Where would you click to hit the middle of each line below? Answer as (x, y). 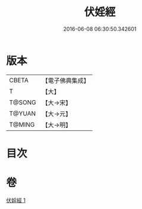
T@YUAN (23, 113)
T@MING (22, 124)
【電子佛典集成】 (66, 81)
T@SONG (23, 102)
